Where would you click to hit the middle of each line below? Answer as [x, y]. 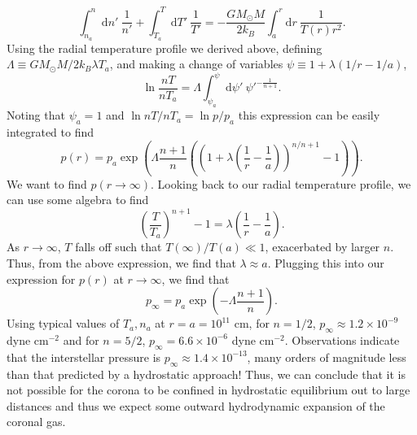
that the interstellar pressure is [84, 357]
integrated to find [50, 131]
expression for [41, 278]
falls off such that [119, 247]
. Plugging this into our [326, 262]
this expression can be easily [309, 115]
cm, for [252, 323]
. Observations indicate [342, 339]
